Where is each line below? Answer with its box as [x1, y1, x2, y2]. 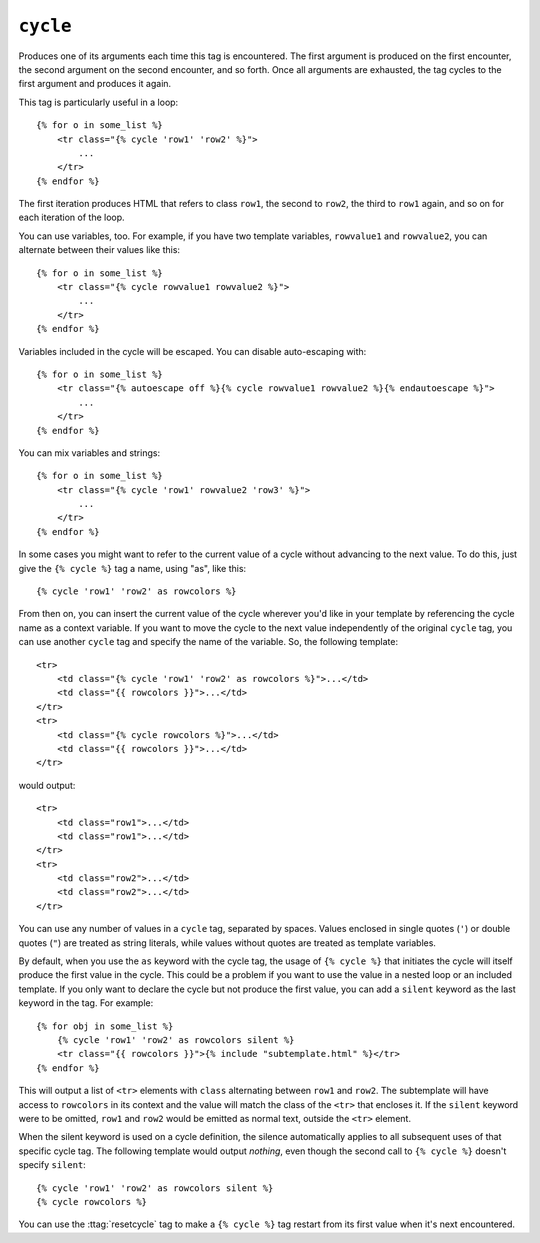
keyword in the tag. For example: [18, 997, 154, 1009]
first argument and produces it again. [18, 78, 172, 90]
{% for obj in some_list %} [36, 1020, 174, 1032]
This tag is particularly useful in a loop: [18, 96, 179, 108]
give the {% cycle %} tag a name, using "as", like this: [18, 562, 247, 574]
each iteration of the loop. [18, 211, 125, 224]
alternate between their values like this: [18, 244, 180, 256]
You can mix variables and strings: [18, 446, 160, 459]
